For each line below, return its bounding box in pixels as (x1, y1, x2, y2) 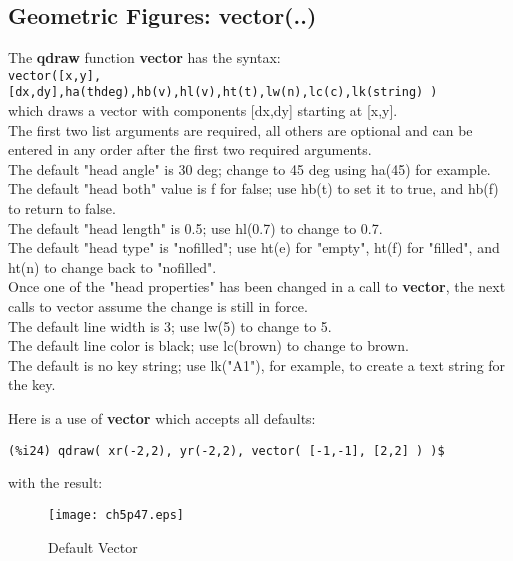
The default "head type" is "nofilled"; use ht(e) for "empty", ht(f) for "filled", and (8, 237, 500, 258)
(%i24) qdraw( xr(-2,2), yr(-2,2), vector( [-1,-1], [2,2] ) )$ (8, 443, 445, 458)
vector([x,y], (8, 68, 102, 83)
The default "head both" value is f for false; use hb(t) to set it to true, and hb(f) (8, 178, 499, 199)
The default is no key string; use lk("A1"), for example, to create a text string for (8, 354, 506, 375)
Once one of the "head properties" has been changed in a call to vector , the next (8, 276, 506, 297)
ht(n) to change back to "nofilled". (8, 256, 217, 277)
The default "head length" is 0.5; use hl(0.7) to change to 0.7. (8, 217, 383, 238)
